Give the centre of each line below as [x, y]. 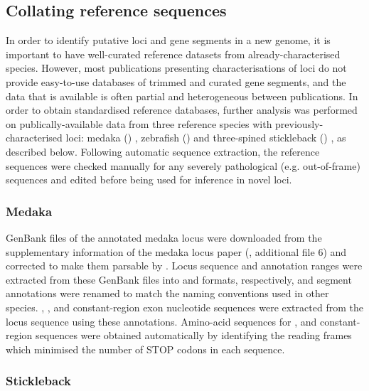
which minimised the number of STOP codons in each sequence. [145, 349]
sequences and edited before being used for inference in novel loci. [149, 180]
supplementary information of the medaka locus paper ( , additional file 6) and [176, 251]
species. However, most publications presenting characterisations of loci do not [176, 68]
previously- [299, 123]
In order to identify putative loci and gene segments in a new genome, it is [168, 40]
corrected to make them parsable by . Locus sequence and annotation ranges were [184, 266]
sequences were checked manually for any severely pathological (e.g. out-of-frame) [183, 165]
